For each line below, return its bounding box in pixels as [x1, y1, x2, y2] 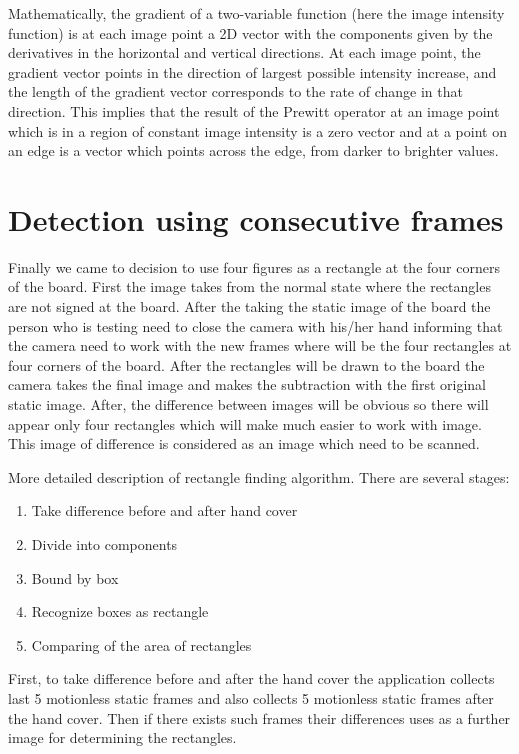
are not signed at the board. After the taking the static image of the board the [8, 296, 491, 317]
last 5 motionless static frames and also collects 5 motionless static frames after [8, 687, 494, 708]
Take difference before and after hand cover [31, 500, 298, 521]
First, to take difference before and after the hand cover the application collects [8, 668, 495, 689]
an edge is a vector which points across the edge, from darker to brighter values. [8, 140, 499, 161]
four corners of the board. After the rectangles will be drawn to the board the [8, 354, 485, 375]
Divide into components [31, 534, 178, 554]
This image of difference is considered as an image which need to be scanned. [8, 433, 480, 454]
